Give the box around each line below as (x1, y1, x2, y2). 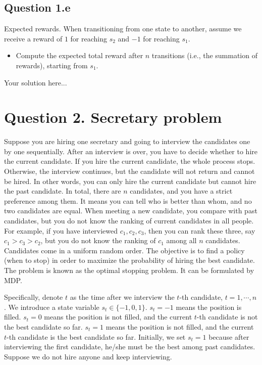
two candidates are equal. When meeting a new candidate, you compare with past (4, 205, 257, 216)
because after (208, 331, 249, 342)
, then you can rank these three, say (144, 225, 255, 236)
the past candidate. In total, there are (4, 186, 121, 196)
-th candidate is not (196, 311, 258, 322)
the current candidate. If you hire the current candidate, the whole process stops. (4, 156, 255, 166)
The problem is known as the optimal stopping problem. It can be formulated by (4, 265, 254, 276)
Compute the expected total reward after (16, 50, 143, 61)
